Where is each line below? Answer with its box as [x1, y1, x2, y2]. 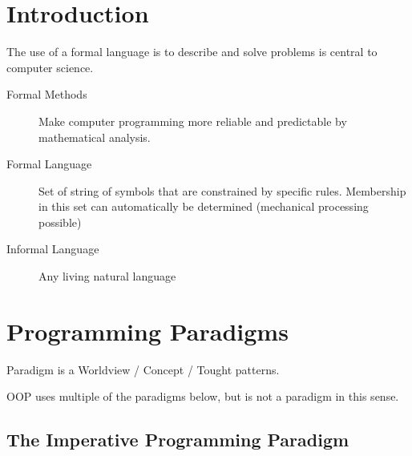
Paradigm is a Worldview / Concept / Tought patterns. [6, 361, 280, 377]
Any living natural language [38, 268, 176, 284]
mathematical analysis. [38, 128, 151, 145]
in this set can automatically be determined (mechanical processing [38, 198, 369, 215]
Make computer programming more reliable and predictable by [38, 112, 347, 129]
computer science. [6, 59, 94, 75]
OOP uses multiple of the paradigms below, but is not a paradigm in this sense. [6, 388, 399, 405]
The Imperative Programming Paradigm [6, 427, 349, 452]
